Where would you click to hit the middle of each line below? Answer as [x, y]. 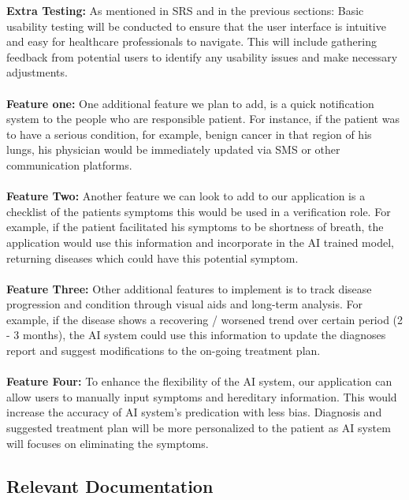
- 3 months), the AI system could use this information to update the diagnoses [196, 335]
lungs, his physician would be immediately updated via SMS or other [173, 149]
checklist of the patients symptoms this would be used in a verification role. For [199, 211]
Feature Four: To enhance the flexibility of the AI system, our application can [199, 381]
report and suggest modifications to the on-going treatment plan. [164, 351]
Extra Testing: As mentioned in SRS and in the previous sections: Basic [185, 10]
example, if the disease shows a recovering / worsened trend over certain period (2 [205, 319]
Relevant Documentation [110, 485]
